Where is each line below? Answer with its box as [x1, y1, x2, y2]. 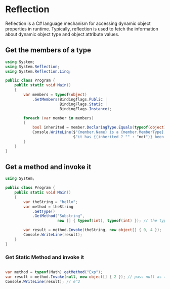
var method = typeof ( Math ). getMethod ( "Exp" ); [5, 269, 103, 275]
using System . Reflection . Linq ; [5, 69, 71, 74]
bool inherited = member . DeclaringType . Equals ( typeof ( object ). [32, 125, 168, 130]
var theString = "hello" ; [23, 199, 78, 204]
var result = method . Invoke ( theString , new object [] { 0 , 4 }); [23, 228, 162, 233]
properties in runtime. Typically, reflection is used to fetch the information [5, 25, 158, 31]
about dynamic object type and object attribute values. [5, 31, 120, 37]
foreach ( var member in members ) [23, 115, 94, 120]
